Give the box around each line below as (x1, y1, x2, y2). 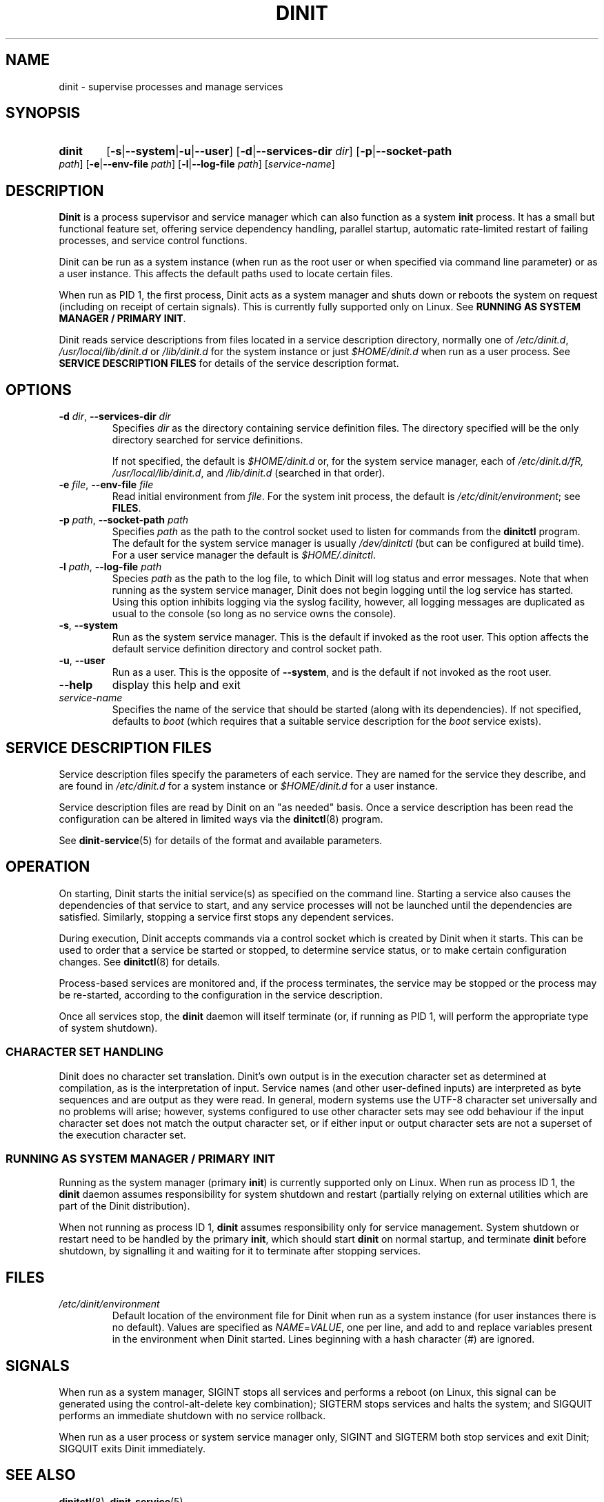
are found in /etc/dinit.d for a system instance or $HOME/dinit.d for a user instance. (59, 779, 439, 792)
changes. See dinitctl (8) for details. (59, 955, 221, 968)
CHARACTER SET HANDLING (6, 1045, 164, 1059)
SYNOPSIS (6, 104, 81, 122)
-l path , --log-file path (59, 561, 162, 573)
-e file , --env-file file (59, 479, 154, 491)
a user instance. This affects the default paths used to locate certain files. (59, 268, 393, 280)
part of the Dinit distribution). (59, 1200, 190, 1212)
